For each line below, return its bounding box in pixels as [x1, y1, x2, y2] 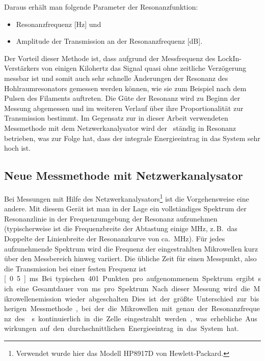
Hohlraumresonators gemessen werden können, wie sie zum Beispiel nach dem [4, 82, 247, 93]
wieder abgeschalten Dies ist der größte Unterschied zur [65, 293, 247, 303]
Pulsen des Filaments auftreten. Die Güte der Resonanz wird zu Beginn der [4, 93, 241, 103]
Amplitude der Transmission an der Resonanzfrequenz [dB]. [16, 36, 203, 46]
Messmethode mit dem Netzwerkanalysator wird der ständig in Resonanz [4, 122, 236, 133]
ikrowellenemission [4, 293, 62, 303]
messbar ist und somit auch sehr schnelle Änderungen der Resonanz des [4, 72, 228, 83]
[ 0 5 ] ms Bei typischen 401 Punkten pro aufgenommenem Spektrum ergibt [4, 273, 255, 284]
